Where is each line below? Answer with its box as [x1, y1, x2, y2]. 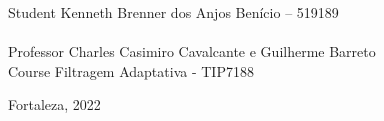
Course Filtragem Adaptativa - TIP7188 [8, 60, 254, 81]
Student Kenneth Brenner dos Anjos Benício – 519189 [8, 2, 339, 22]
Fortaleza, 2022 [8, 94, 101, 115]
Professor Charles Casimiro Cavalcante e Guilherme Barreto [8, 41, 376, 62]
